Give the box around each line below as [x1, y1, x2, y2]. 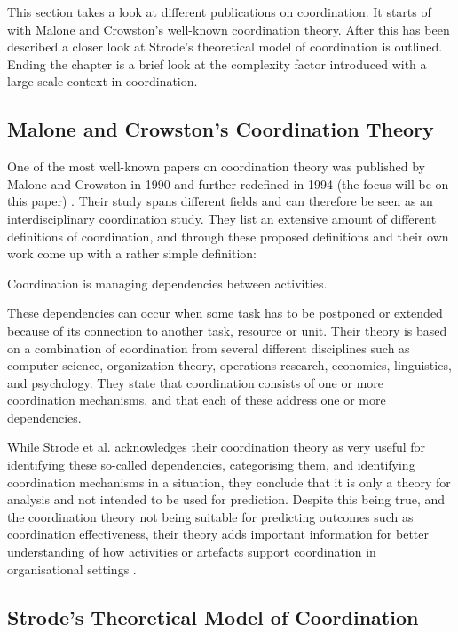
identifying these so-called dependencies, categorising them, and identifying [7, 455, 415, 474]
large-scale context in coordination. [7, 72, 198, 91]
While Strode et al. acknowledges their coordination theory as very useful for [7, 438, 426, 456]
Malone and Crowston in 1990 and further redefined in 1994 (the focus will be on [7, 174, 449, 193]
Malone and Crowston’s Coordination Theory [7, 115, 434, 143]
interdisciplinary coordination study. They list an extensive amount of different [7, 209, 437, 227]
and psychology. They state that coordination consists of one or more [7, 373, 384, 391]
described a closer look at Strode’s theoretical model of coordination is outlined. [7, 37, 443, 56]
